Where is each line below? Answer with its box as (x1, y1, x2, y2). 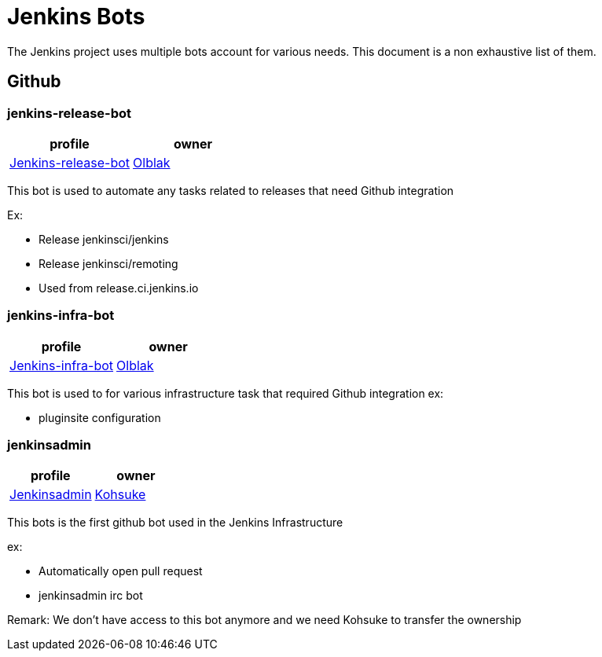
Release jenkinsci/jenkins (39, 232, 169, 246)
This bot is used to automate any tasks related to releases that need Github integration (7, 183, 454, 197)
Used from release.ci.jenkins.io (39, 281, 199, 295)
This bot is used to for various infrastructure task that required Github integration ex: (7, 386, 444, 400)
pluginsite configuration (39, 410, 161, 424)
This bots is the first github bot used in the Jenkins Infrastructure (7, 516, 343, 530)
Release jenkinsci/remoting (39, 256, 178, 270)
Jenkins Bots (7, 3, 145, 30)
